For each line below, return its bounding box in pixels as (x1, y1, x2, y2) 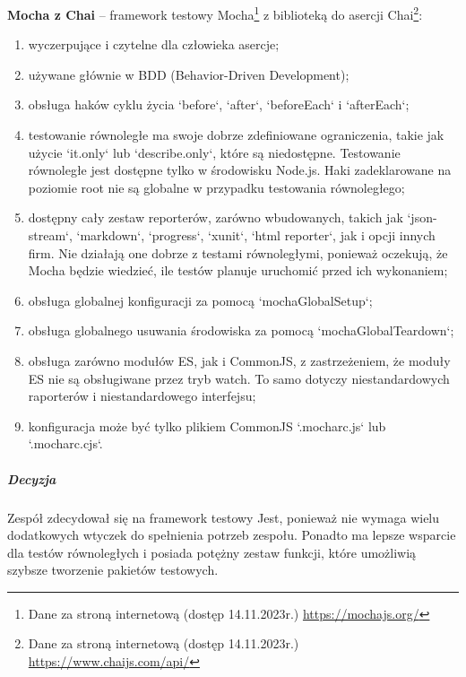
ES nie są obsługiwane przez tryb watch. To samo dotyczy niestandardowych (28, 369, 450, 387)
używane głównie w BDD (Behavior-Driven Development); (28, 65, 349, 83)
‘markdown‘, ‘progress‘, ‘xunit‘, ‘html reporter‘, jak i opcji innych (76, 226, 436, 244)
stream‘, (28, 226, 73, 244)
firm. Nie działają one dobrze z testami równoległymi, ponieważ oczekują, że (28, 243, 448, 262)
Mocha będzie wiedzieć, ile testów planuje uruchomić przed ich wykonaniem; (28, 261, 448, 280)
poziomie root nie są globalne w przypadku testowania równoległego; (28, 178, 405, 196)
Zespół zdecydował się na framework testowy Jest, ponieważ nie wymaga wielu (7, 508, 440, 526)
